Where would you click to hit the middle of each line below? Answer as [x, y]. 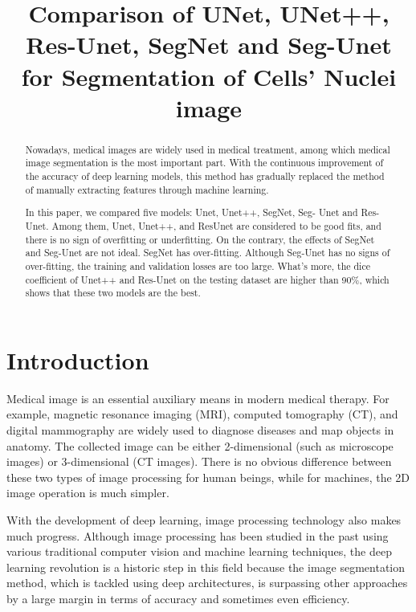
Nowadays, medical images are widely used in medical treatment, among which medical [208, 149]
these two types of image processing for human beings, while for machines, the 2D [208, 477]
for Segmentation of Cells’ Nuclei [209, 76]
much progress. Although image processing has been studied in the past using [198, 535]
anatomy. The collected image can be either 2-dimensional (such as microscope [200, 445]
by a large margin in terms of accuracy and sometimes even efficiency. [178, 598]
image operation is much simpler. [88, 493]
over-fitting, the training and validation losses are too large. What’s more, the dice [198, 265]
